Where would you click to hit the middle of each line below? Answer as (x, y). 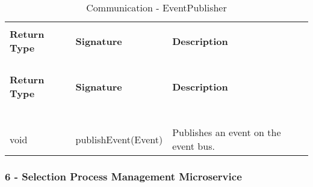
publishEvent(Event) (119, 139)
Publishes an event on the (227, 132)
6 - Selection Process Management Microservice (123, 176)
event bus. (194, 146)
